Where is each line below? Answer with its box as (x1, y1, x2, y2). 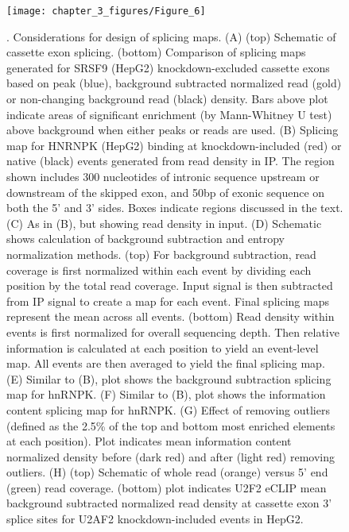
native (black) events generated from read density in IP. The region (6, 152, 335, 169)
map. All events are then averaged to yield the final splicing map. (6, 355, 325, 372)
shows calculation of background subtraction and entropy (6, 230, 285, 247)
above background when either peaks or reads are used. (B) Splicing (6, 121, 339, 138)
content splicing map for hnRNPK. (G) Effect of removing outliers (6, 401, 330, 418)
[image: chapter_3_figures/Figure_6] (6, 6, 206, 17)
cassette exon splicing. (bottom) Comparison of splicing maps (6, 44, 306, 60)
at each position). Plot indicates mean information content (6, 433, 292, 449)
